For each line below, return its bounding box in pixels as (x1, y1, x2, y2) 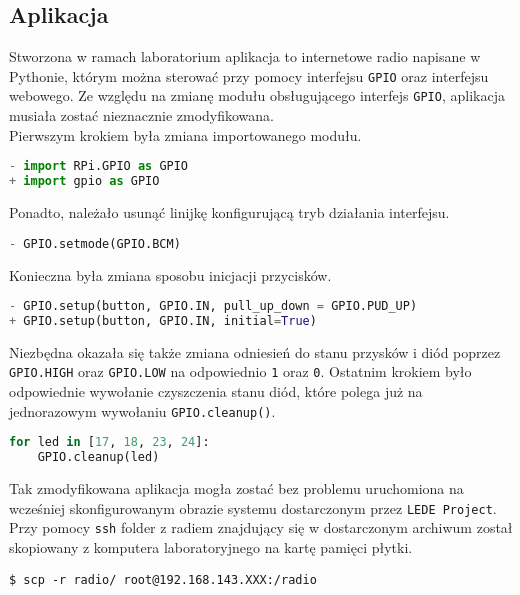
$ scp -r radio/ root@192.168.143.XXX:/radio (9, 572, 317, 587)
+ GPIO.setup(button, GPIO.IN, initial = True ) (9, 313, 317, 328)
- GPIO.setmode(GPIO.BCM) (9, 236, 181, 251)
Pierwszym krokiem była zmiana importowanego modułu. (9, 124, 362, 145)
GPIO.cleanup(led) (37, 450, 160, 465)
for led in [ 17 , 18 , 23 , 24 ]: (9, 435, 210, 450)
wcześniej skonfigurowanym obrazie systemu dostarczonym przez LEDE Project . (9, 497, 497, 518)
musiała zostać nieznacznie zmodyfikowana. (9, 105, 274, 126)
